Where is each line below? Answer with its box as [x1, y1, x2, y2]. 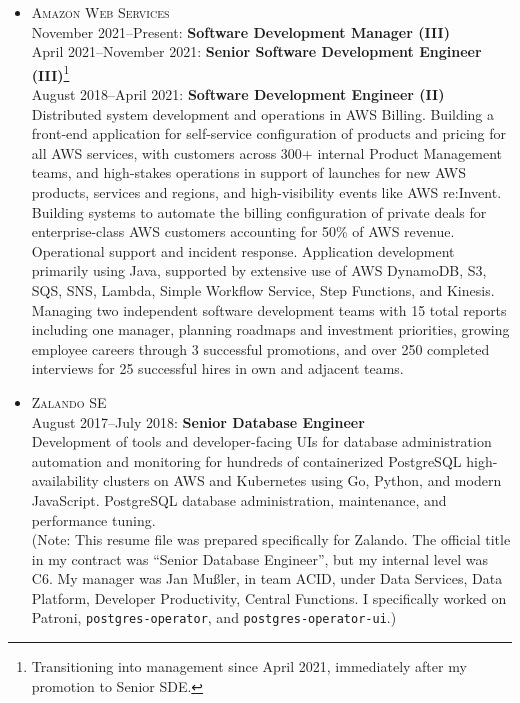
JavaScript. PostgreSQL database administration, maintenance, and [31, 489, 447, 510]
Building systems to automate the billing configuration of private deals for [31, 201, 487, 222]
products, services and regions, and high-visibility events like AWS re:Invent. [31, 182, 502, 202]
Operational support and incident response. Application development [31, 240, 455, 261]
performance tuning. [31, 509, 156, 530]
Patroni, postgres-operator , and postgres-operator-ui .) [31, 607, 397, 628]
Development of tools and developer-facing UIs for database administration [31, 431, 492, 452]
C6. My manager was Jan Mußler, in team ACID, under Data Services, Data [31, 568, 503, 589]
